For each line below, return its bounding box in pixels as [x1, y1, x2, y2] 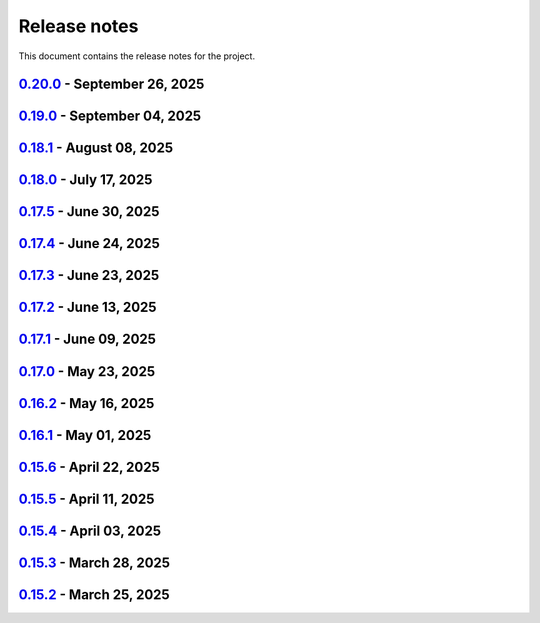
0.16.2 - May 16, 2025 [18, 395, 155, 412]
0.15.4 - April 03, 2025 [18, 522, 162, 539]
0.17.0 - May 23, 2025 [18, 363, 156, 380]
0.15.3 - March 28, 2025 [18, 554, 170, 571]
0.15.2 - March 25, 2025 [18, 586, 170, 603]
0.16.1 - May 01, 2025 [18, 426, 152, 444]
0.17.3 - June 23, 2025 [18, 267, 160, 284]
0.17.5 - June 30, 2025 [18, 203, 160, 220]
